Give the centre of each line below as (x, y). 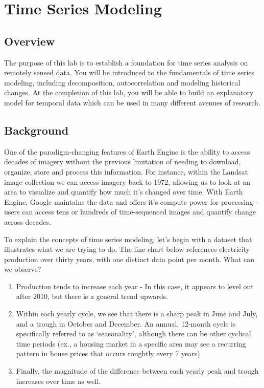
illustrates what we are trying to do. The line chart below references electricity (127, 249)
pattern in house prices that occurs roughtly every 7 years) (108, 353)
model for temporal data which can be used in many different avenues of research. (132, 102)
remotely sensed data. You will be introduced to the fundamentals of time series (129, 72)
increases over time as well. (58, 381)
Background (37, 130)
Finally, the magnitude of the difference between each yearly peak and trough (137, 371)
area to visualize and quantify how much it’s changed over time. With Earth (124, 192)
